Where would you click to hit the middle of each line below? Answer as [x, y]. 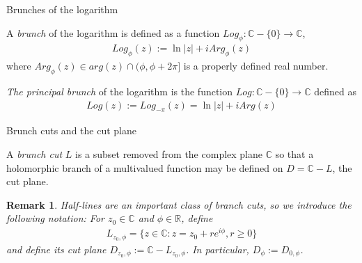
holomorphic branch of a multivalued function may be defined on [145, 167]
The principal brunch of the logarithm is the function [120, 91]
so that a [294, 154]
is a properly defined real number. [256, 66]
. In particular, [217, 249]
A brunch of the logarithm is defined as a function [113, 32]
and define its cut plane [56, 249]
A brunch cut [34, 154]
